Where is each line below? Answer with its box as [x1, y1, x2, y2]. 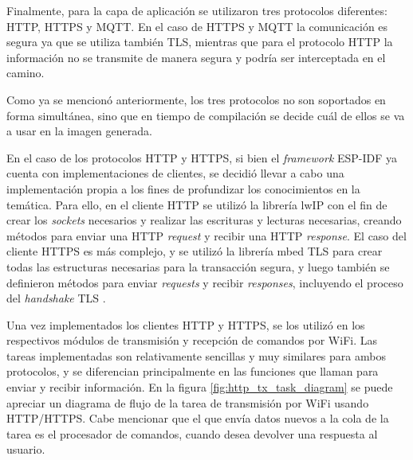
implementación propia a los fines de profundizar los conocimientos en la [6, 180, 360, 197]
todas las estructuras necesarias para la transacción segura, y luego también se [6, 258, 390, 275]
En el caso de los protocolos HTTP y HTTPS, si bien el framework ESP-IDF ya [6, 149, 398, 166]
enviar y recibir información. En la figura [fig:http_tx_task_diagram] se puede [6, 379, 393, 396]
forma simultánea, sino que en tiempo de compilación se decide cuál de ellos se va [6, 107, 405, 123]
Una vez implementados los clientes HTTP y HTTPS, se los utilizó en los [6, 316, 365, 333]
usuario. [6, 441, 45, 458]
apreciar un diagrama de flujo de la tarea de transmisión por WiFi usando [6, 394, 369, 411]
